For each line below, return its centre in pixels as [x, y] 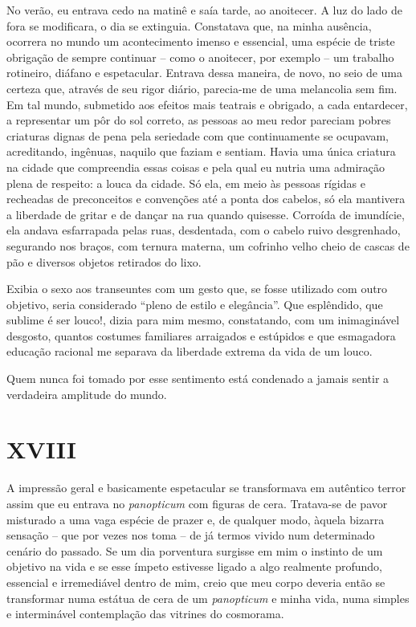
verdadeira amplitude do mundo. [87, 394]
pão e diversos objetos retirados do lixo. [104, 261]
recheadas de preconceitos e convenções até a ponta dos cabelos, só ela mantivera [206, 199]
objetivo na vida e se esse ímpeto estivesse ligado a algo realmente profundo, [194, 566]
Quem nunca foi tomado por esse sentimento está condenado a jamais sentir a [198, 379]
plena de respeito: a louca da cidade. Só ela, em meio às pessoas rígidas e [186, 183]
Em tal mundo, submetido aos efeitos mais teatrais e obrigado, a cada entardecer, [207, 104]
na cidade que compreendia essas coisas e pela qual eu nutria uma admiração [196, 167]
